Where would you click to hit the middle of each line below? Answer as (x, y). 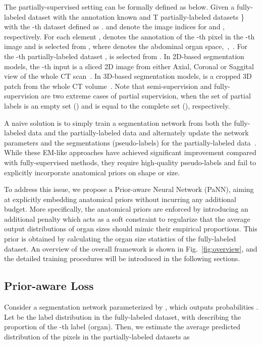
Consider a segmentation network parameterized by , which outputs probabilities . (131, 307)
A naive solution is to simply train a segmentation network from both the (118, 122)
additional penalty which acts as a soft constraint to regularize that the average (127, 218)
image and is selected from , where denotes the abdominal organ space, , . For (126, 46)
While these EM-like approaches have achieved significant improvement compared (130, 152)
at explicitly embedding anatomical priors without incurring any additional (120, 199)
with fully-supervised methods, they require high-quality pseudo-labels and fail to (130, 162)
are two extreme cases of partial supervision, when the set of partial (146, 96)
